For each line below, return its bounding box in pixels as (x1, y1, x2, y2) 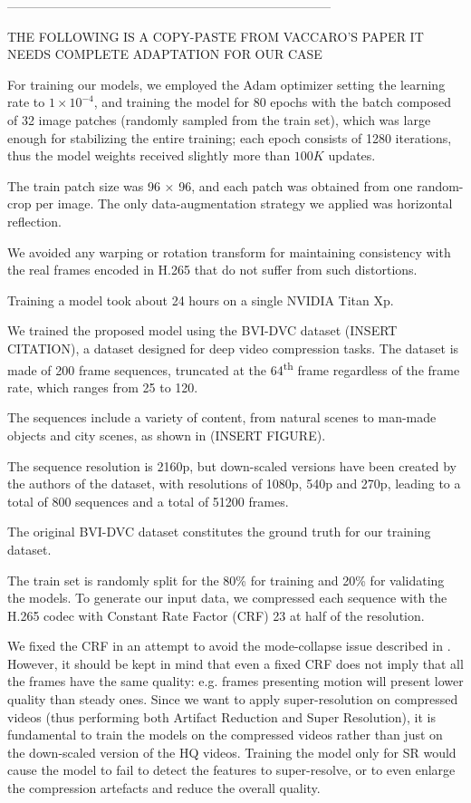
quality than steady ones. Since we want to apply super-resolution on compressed (7, 690, 458, 709)
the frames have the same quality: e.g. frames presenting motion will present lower (7, 672, 464, 691)
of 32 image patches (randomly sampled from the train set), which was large (7, 110, 431, 129)
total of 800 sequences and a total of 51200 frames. (7, 491, 289, 510)
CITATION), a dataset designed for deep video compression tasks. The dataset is (7, 338, 459, 357)
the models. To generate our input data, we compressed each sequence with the (7, 588, 447, 607)
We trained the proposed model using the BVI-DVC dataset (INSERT (7, 321, 398, 340)
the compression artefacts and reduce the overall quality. (7, 779, 321, 798)
